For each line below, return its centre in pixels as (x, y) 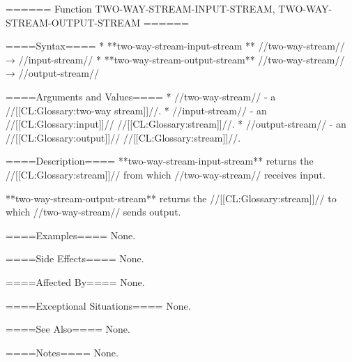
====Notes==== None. (62, 352)
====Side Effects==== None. (75, 258)
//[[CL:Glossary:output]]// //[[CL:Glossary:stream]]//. (123, 137)
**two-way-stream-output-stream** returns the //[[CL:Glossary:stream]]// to (171, 198)
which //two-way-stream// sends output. (93, 212)
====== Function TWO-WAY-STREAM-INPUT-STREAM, (140, 8)
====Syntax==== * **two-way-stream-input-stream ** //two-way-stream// (175, 46)
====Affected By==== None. (75, 281)
